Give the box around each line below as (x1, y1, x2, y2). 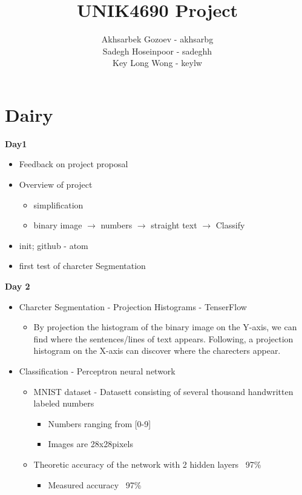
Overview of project (19, 178, 93, 191)
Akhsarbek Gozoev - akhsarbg (101, 33, 214, 45)
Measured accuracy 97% (48, 478, 142, 491)
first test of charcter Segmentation (19, 259, 146, 272)
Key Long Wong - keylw (113, 56, 202, 69)
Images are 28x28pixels (48, 437, 133, 450)
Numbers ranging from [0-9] (48, 417, 151, 430)
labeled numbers (33, 397, 94, 410)
